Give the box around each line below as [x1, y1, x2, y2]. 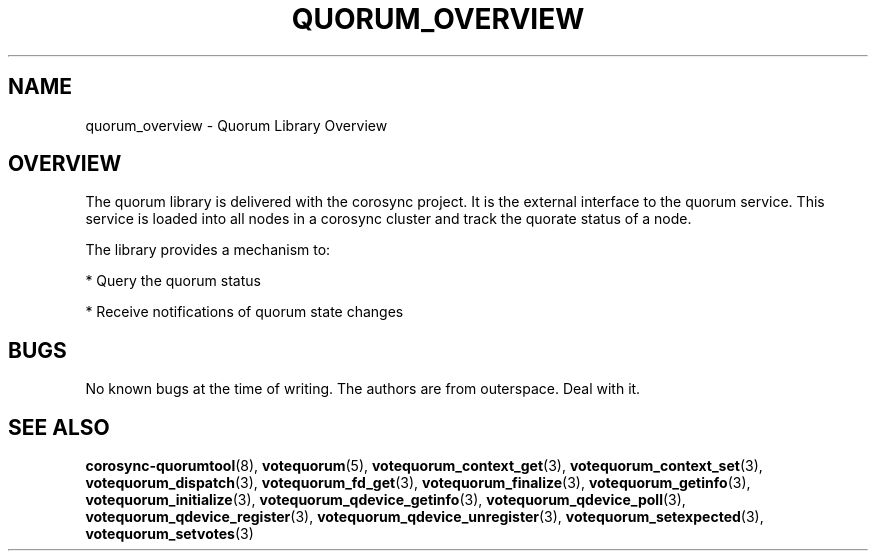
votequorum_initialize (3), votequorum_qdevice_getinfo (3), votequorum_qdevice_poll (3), [85, 491, 686, 509]
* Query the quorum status [85, 272, 261, 290]
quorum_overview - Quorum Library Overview [85, 116, 388, 134]
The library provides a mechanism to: [85, 241, 331, 259]
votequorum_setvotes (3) [85, 525, 254, 543]
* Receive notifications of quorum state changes [85, 303, 404, 321]
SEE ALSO [8, 414, 110, 440]
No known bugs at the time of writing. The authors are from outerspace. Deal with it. [85, 380, 641, 398]
